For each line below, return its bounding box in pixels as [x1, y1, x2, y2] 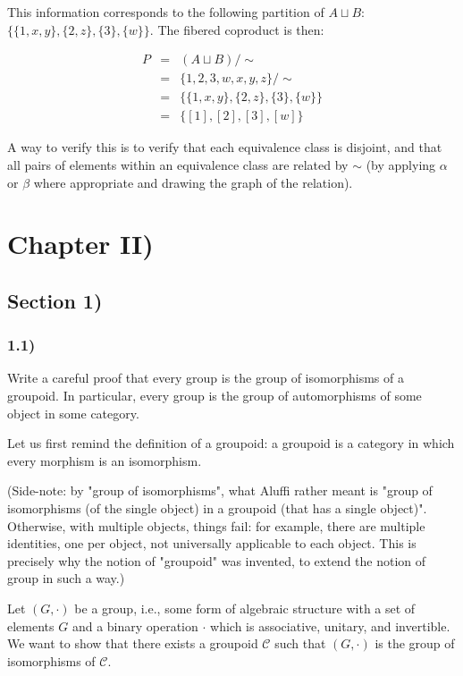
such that [274, 634, 326, 653]
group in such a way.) [7, 569, 125, 587]
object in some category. [7, 403, 139, 422]
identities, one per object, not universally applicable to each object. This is [7, 534, 417, 553]
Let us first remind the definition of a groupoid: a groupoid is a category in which [7, 434, 455, 452]
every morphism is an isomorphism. [7, 451, 202, 469]
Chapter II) [7, 225, 154, 262]
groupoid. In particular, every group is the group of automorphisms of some [7, 386, 422, 405]
